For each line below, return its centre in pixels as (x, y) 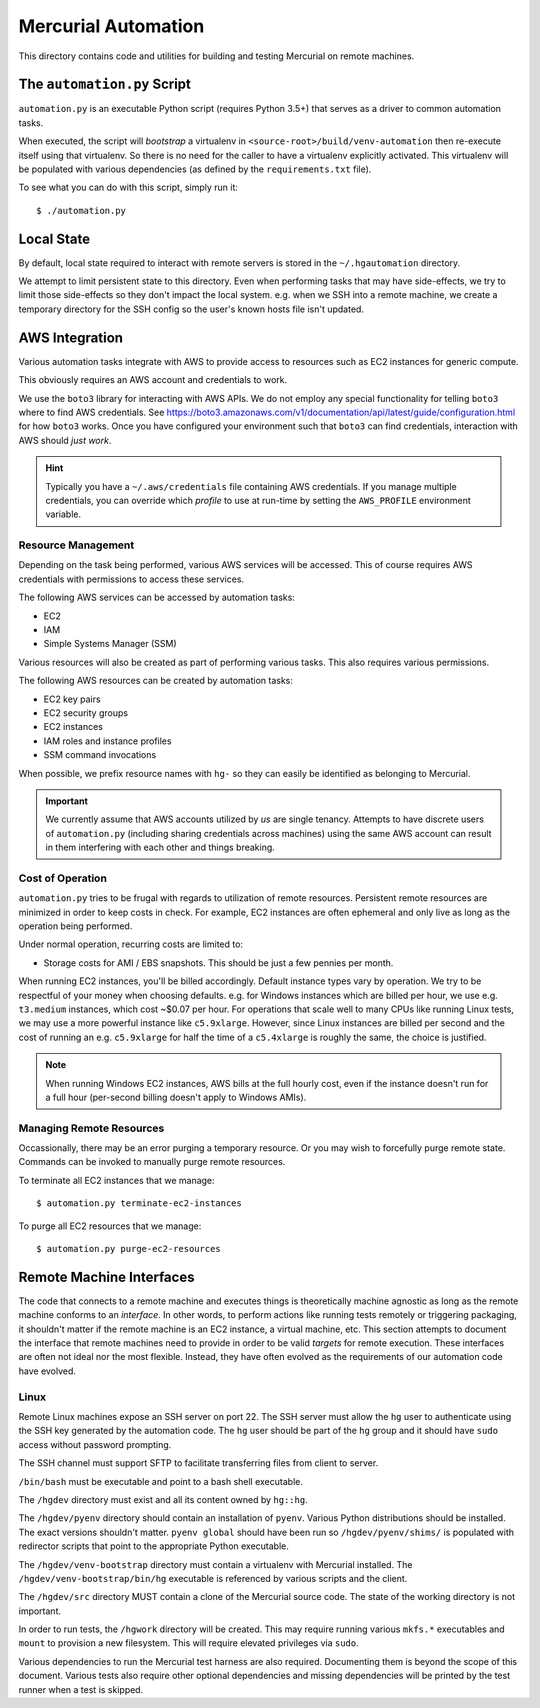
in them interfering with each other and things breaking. (160, 847)
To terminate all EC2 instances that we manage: (116, 1180)
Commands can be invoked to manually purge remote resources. (152, 1162)
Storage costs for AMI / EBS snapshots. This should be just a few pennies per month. (218, 962)
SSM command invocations (100, 755)
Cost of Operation (62, 878)
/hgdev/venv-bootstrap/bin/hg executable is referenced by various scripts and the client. (213, 1578)
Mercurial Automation (111, 26)
